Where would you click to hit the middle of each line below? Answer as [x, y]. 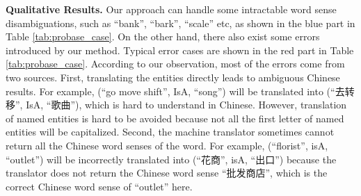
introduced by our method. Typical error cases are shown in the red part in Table [180, 50]
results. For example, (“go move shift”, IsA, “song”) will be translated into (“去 [175, 91]
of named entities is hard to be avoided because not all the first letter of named [175, 118]
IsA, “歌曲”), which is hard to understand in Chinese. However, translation [186, 105]
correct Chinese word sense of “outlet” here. [99, 186]
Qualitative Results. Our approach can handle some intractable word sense [171, 9]
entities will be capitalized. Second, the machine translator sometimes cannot [170, 132]
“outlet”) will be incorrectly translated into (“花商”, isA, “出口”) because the [171, 159]
